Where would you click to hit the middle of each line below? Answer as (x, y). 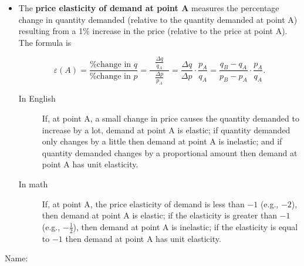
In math (33, 184)
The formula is (45, 42)
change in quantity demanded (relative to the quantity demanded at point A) (158, 19)
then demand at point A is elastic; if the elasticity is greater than (159, 215)
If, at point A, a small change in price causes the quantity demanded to (170, 118)
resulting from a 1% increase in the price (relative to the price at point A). (153, 31)
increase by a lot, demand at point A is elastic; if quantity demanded (166, 129)
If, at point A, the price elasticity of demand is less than (143, 203)
